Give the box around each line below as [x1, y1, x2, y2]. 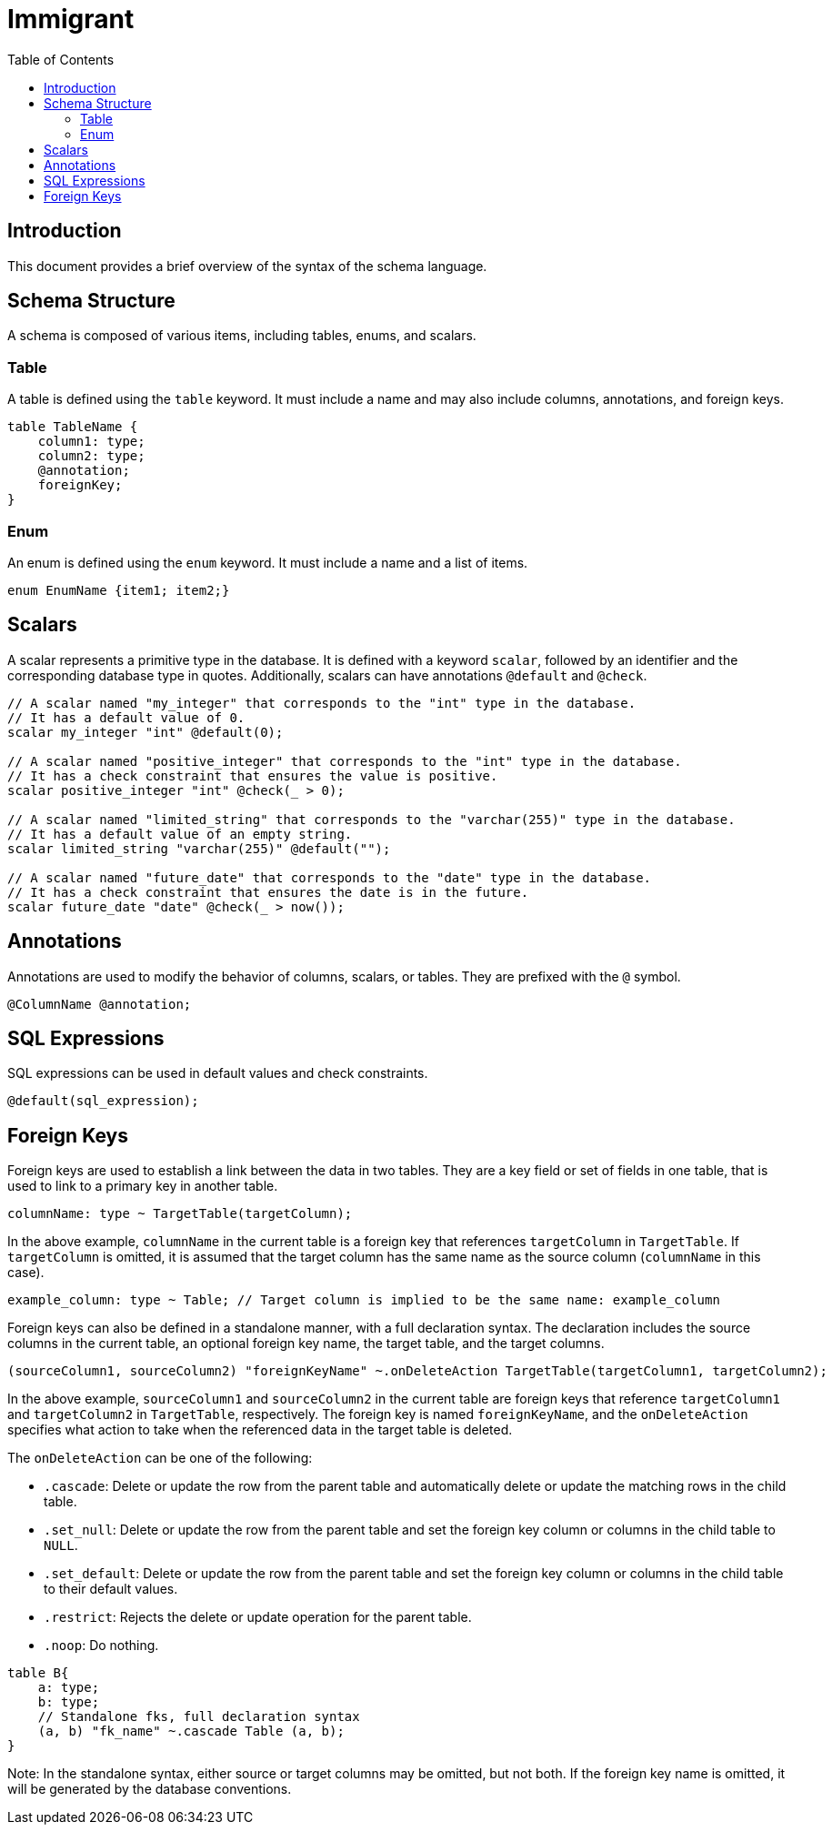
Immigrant [7, 4, 135, 35]
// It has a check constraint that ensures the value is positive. [7, 768, 498, 783]
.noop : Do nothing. [44, 1637, 159, 1654]
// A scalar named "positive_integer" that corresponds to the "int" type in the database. [7, 753, 682, 769]
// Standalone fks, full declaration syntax [37, 1709, 360, 1725]
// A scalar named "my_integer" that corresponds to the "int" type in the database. [7, 695, 637, 710]
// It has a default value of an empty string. [7, 826, 353, 841]
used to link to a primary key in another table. [7, 1178, 278, 1194]
